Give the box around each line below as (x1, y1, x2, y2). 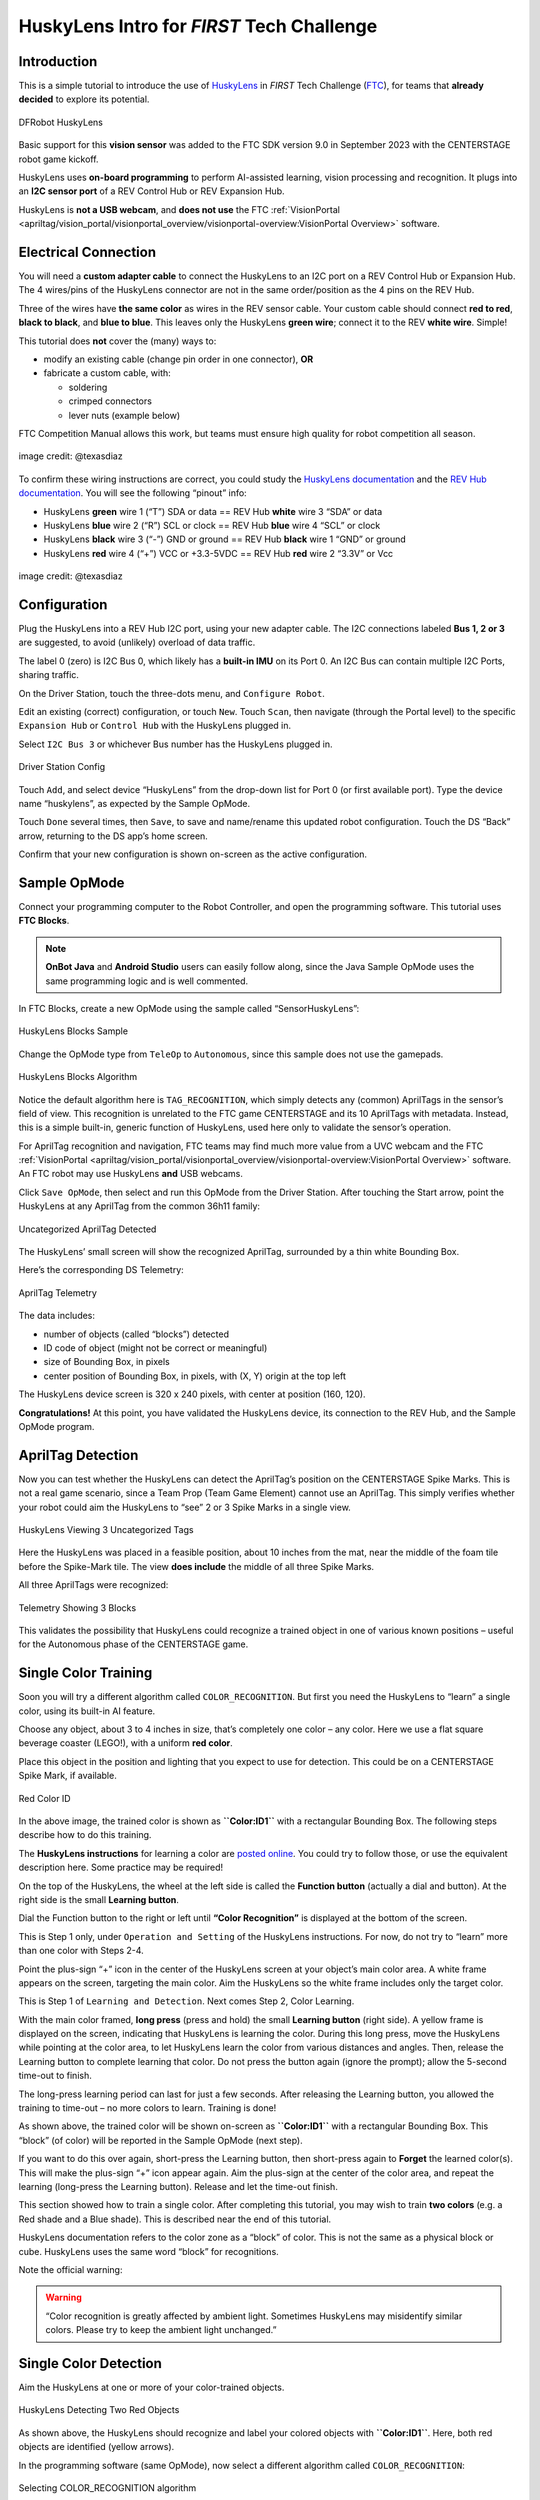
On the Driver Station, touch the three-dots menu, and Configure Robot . (18, 687, 325, 699)
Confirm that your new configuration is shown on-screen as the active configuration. (18, 848, 368, 860)
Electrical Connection (18, 244, 157, 260)
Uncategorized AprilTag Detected (18, 1223, 157, 1235)
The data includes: (18, 1310, 95, 1322)
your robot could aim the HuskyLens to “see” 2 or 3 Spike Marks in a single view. (18, 1501, 352, 1513)
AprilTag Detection (18, 1446, 139, 1464)
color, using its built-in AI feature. (18, 1705, 156, 1717)
